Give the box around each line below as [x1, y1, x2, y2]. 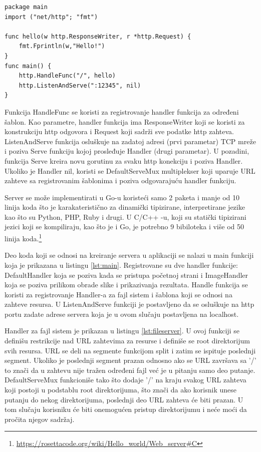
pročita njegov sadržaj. [5, 413, 75, 424]
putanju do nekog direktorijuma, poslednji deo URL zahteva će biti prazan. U [5, 394, 243, 404]
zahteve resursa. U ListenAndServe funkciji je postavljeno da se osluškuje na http [5, 299, 254, 309]
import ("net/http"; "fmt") [5, 13, 98, 21]
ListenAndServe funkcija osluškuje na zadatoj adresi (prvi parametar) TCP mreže [5, 136, 256, 146]
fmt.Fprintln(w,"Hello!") [19, 43, 105, 50]
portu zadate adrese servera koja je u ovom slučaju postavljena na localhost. [5, 308, 239, 319]
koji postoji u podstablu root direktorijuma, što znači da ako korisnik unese [5, 384, 236, 395]
